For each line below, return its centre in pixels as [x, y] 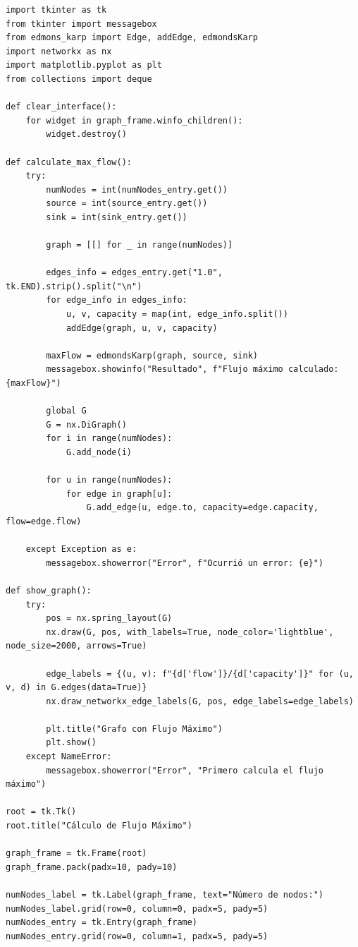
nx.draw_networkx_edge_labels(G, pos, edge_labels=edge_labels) [200, 701]
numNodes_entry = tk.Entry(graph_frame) [102, 923]
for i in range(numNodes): [109, 439]
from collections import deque [79, 79]
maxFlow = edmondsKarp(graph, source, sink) [152, 355]
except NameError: [69, 757]
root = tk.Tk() [41, 812]
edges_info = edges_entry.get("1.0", [134, 273]
